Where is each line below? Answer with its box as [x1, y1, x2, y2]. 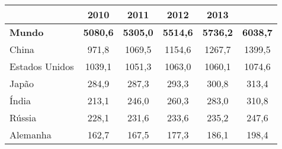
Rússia [9, 111, 37, 124]
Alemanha [9, 128, 52, 141]
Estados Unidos [9, 59, 74, 73]
